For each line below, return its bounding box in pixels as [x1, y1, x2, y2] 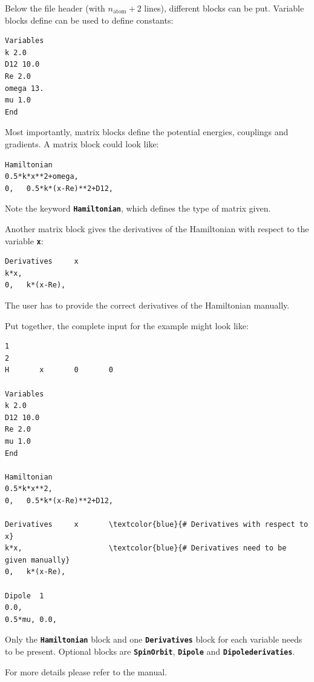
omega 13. [5, 84, 44, 93]
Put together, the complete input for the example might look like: [5, 319, 249, 332]
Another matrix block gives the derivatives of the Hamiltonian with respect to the [5, 222, 309, 235]
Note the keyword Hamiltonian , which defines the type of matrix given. [5, 202, 271, 215]
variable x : [5, 234, 44, 247]
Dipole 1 [5, 591, 44, 600]
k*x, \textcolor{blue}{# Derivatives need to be [5, 544, 287, 553]
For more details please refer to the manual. [5, 665, 168, 678]
